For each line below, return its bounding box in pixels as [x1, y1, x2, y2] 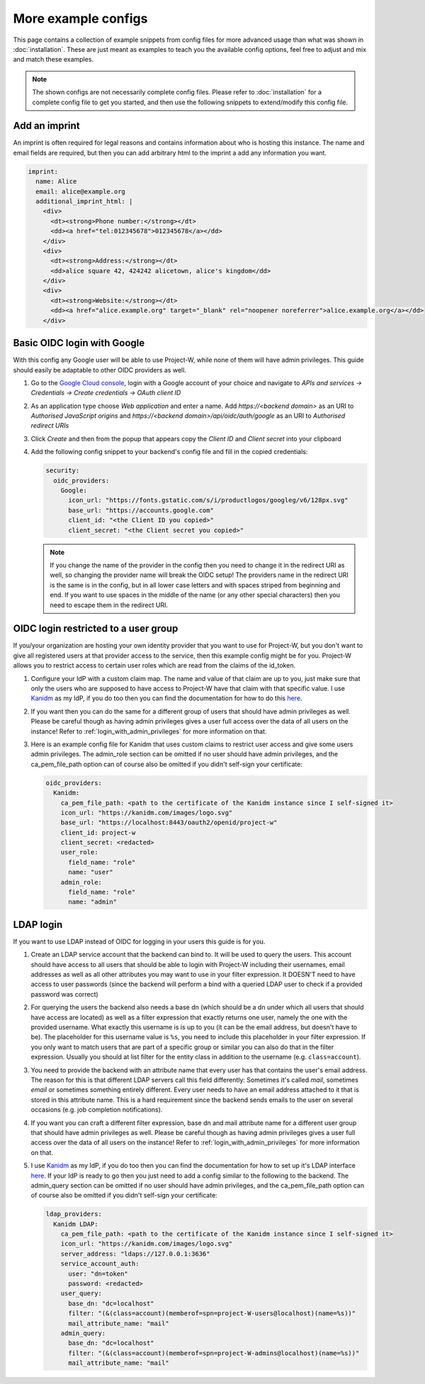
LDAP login [13, 919, 63, 931]
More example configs [13, 11, 148, 26]
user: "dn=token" [68, 1270, 129, 1278]
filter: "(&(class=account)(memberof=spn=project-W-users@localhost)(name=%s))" [68, 1310, 356, 1317]
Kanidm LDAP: [53, 1220, 98, 1228]
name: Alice [35, 177, 77, 186]
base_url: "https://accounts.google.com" [68, 506, 214, 514]
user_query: [60, 1290, 103, 1297]
